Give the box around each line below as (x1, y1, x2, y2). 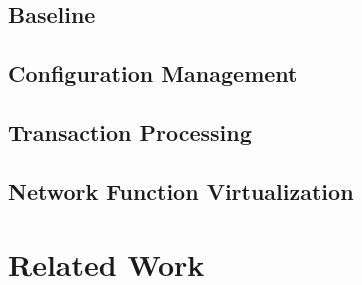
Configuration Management (8, 58, 298, 89)
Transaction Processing (8, 116, 252, 147)
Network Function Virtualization (8, 175, 354, 206)
